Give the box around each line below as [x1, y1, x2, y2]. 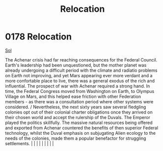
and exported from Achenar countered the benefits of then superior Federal [5, 124, 159, 131]
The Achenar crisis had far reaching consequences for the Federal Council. [5, 57, 158, 62]
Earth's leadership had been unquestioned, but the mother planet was [5, 62, 147, 68]
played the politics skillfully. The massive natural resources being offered [5, 120, 153, 125]
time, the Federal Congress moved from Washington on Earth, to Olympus [5, 88, 155, 94]
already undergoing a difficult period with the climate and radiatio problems [5, 67, 158, 73]
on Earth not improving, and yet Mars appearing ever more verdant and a [5, 72, 153, 78]
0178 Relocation [5, 31, 72, 42]
